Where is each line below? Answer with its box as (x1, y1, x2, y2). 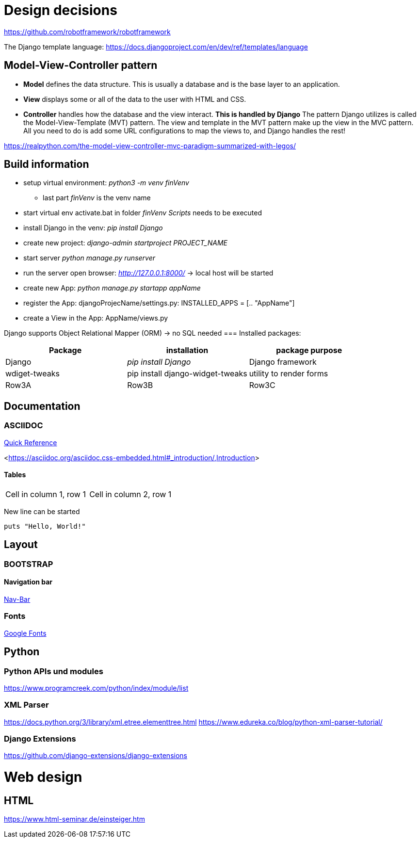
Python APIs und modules (4, 666, 103, 676)
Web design (4, 769, 82, 786)
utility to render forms (249, 369, 328, 379)
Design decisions (4, 2, 117, 18)
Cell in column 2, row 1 (89, 489, 172, 499)
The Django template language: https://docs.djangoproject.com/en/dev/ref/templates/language (4, 42, 308, 51)
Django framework (249, 357, 317, 367)
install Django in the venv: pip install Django (23, 224, 163, 232)
